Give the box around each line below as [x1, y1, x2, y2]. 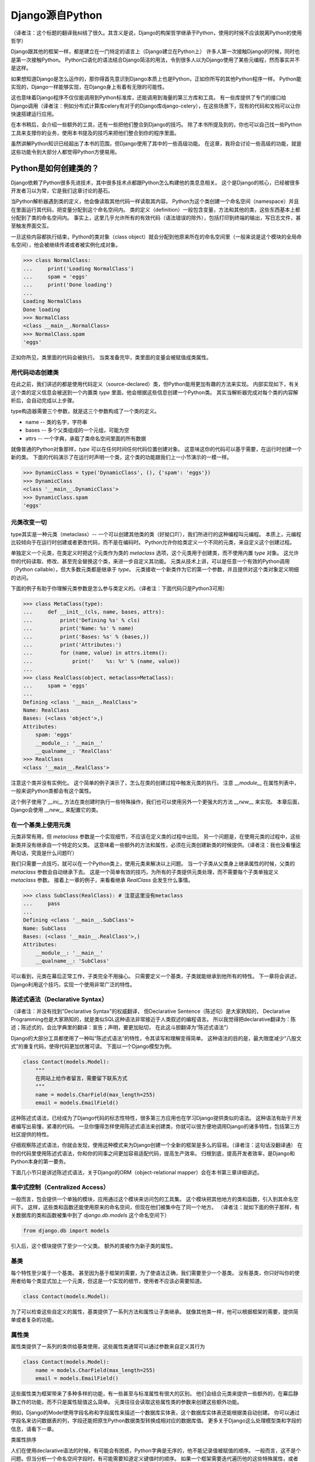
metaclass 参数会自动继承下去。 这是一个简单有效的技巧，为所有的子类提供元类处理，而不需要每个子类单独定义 [10, 868, 279, 875]
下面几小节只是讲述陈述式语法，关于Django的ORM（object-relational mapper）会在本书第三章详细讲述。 [10, 1168, 262, 1175]
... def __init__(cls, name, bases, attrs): [23, 609, 165, 615]
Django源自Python [10, 9, 103, 22]
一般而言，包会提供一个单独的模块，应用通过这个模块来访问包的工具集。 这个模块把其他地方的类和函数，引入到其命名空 [10, 1195, 299, 1202]
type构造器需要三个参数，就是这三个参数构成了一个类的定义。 [10, 408, 160, 415]
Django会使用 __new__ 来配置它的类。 [10, 806, 101, 813]
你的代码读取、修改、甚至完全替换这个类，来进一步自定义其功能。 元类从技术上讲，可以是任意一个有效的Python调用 [10, 557, 290, 564]
